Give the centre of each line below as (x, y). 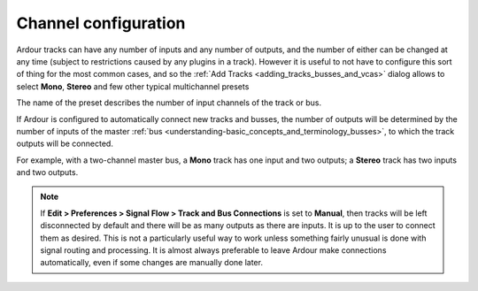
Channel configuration (101, 23)
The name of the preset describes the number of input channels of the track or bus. (169, 103)
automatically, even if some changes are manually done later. (151, 263)
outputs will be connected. (65, 144)
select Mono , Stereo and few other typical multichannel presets (133, 86)
